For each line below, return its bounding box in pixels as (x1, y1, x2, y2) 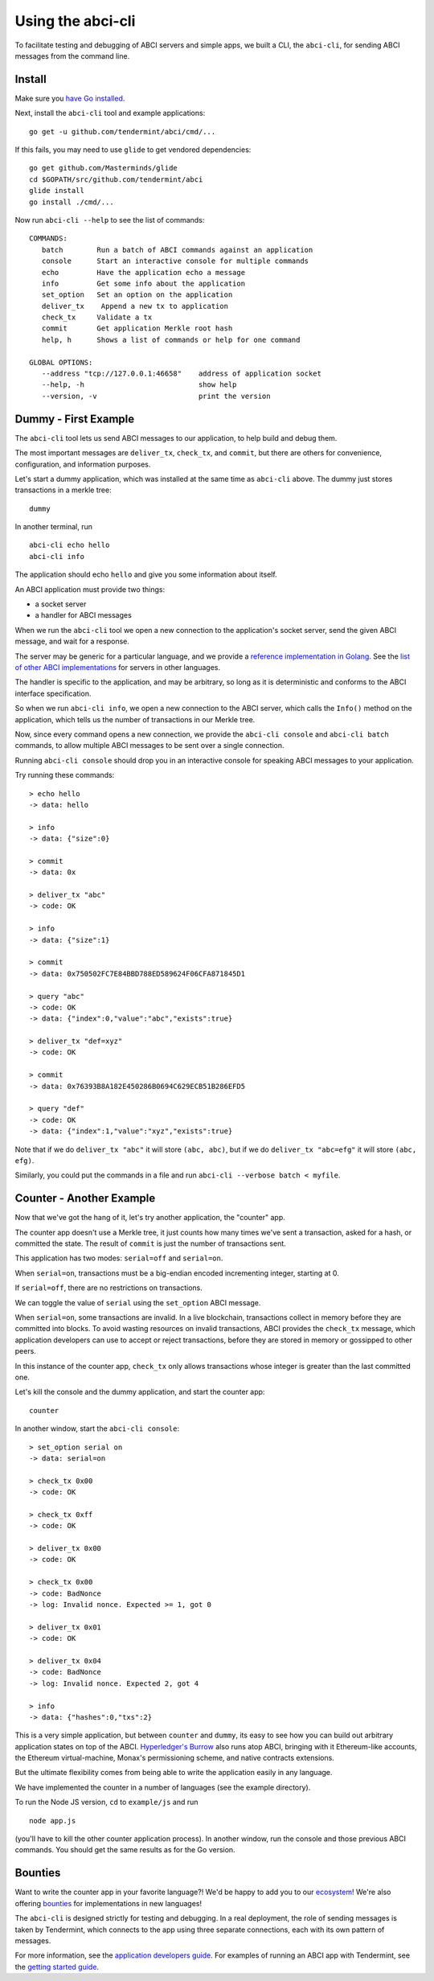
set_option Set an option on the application (41, 290, 233, 299)
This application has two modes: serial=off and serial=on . (14, 1253, 223, 1263)
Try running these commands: (14, 771, 115, 780)
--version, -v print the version (41, 391, 271, 401)
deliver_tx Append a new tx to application (41, 302, 229, 310)
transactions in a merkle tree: (14, 485, 112, 495)
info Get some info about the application (41, 278, 245, 288)
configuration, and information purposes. (14, 459, 151, 469)
